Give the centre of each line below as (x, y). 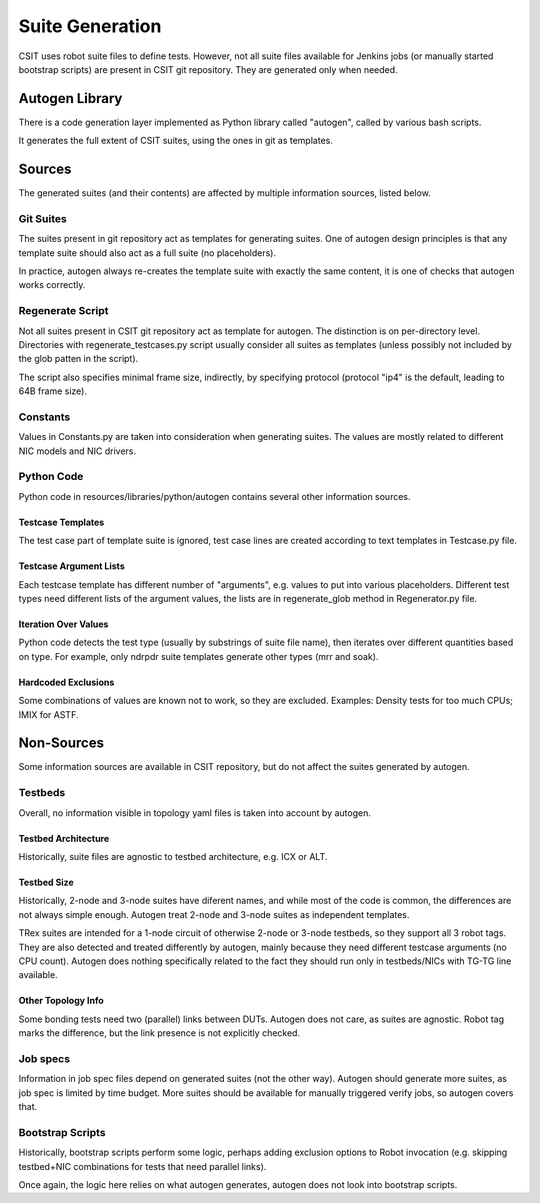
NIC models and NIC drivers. (77, 451)
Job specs (44, 1058)
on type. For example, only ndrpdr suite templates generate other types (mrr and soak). (198, 656)
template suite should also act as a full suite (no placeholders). (147, 252)
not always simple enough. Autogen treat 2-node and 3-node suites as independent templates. (214, 914)
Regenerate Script (63, 311)
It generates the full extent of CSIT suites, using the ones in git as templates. (176, 141)
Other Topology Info (61, 1001)
